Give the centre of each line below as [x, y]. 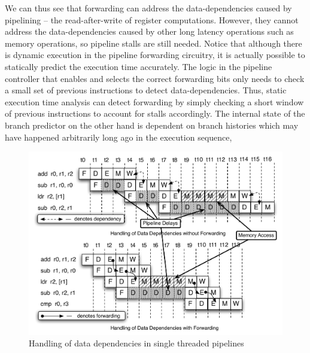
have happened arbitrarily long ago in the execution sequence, [118, 137]
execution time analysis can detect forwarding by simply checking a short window [154, 101]
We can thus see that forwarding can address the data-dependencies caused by [148, 8]
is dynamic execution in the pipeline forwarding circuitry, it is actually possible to [155, 55]
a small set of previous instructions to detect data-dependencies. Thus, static [146, 90]
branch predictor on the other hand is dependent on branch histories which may [152, 125]
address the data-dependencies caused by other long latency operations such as [149, 31]
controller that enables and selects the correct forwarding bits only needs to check [155, 78]
